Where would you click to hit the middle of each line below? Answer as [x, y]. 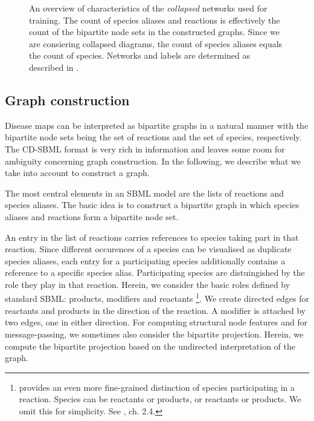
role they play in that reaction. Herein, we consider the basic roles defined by [148, 284]
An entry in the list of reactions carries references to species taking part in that [152, 237]
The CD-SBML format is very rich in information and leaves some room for [145, 148]
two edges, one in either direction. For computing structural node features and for [156, 322]
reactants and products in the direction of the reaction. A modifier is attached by [155, 310]
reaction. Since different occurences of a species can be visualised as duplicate [148, 249]
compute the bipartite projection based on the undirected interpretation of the [150, 346]
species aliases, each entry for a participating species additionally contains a [145, 260]
